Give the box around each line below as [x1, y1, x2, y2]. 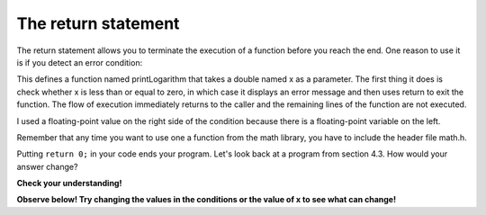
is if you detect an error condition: [16, 57, 143, 67]
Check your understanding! [16, 178, 122, 189]
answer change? [16, 161, 78, 172]
